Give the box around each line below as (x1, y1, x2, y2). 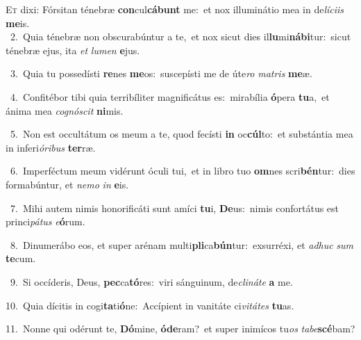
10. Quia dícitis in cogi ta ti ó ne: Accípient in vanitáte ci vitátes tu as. (6, 298, 294, 312)
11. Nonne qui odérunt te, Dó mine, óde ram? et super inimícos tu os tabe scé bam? (6, 321, 355, 336)
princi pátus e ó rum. (6, 214, 85, 229)
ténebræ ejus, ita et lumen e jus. (6, 42, 140, 57)
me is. (6, 15, 30, 30)
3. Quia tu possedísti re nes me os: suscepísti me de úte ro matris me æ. (10, 66, 312, 81)
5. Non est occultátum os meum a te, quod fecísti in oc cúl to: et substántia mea (10, 127, 353, 141)
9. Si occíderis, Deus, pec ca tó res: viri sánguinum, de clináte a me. (10, 274, 293, 289)
